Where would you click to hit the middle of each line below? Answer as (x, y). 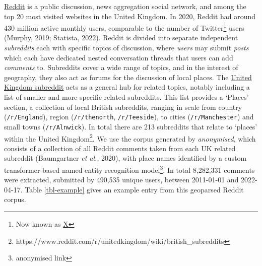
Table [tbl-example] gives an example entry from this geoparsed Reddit (134, 189)
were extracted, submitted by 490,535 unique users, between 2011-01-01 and (121, 180)
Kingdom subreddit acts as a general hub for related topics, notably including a (127, 87)
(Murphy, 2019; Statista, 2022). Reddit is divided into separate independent (121, 38)
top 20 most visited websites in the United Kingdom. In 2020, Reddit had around (130, 16)
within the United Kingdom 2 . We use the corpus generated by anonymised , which (130, 138)
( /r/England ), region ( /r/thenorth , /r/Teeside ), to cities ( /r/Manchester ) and (129, 117)
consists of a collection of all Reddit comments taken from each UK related (120, 148)
